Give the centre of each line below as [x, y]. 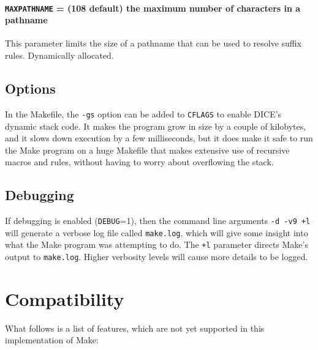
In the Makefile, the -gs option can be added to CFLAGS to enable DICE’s [143, 114]
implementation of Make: [52, 340]
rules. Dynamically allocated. [59, 55]
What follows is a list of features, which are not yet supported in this [135, 328]
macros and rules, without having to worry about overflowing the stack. [139, 162]
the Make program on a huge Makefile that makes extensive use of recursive [147, 150]
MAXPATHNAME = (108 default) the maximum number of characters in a [153, 8]
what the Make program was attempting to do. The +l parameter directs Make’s [157, 244]
